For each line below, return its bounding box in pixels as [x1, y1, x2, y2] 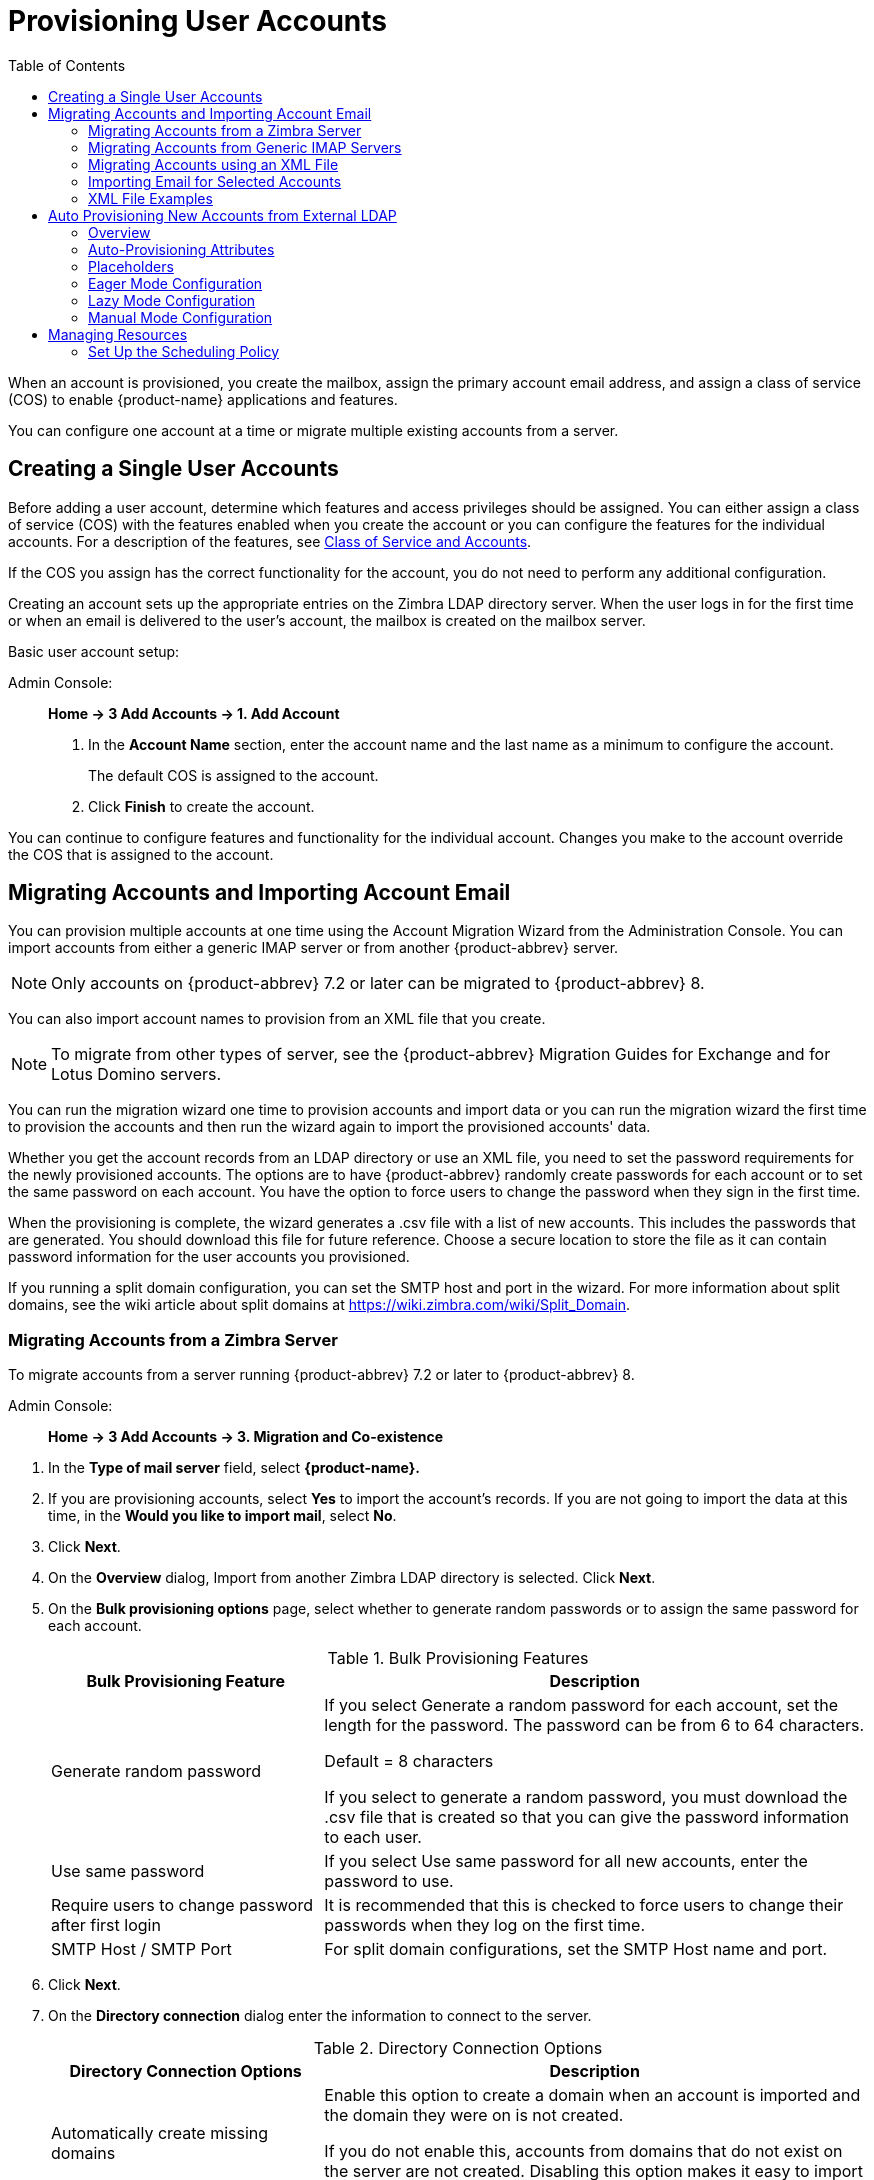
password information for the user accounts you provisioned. [8, 1248, 410, 1266]
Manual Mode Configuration [88, 308, 273, 326]
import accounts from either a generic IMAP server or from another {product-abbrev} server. [8, 939, 619, 957]
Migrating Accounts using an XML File [88, 155, 339, 173]
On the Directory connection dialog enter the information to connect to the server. [48, 2007, 592, 2025]
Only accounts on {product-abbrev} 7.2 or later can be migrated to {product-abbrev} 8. [51, 973, 705, 994]
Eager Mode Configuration [88, 274, 263, 292]
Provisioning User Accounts [8, 4, 387, 38]
